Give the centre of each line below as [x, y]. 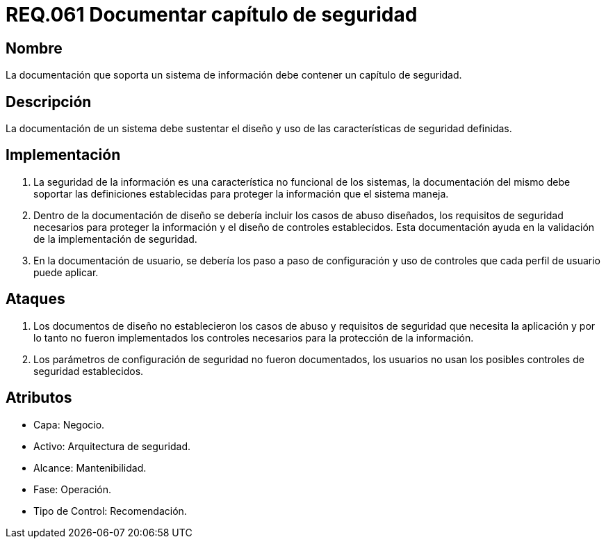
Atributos [39, 398]
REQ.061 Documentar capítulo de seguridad [212, 15]
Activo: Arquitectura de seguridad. [112, 446]
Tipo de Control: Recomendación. [110, 511]
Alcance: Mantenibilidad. [90, 467]
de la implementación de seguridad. [115, 239]
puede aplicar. [66, 272]
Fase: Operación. [72, 489]
